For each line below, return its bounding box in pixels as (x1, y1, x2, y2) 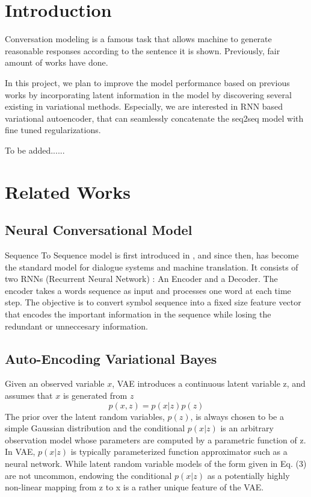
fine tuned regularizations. (5, 123, 101, 136)
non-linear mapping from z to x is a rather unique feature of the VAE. (5, 481, 264, 493)
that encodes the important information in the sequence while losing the (5, 308, 271, 320)
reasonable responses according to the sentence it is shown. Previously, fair (5, 44, 280, 57)
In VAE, (5, 445, 35, 458)
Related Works (5, 179, 131, 204)
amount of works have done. (5, 56, 108, 69)
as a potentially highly (207, 469, 290, 481)
